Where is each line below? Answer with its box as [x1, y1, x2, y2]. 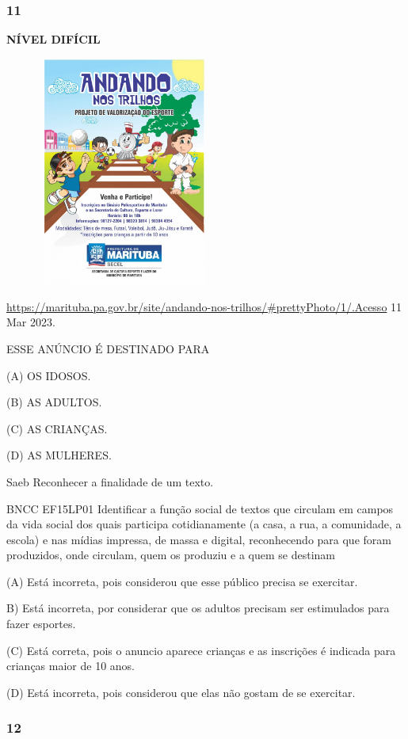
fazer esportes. [6, 615, 76, 632]
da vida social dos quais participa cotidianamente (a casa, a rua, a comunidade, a [6, 516, 402, 532]
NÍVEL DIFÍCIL [6, 31, 101, 48]
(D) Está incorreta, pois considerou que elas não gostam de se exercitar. [6, 684, 356, 700]
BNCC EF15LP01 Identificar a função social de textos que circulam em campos [6, 500, 394, 516]
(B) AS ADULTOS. [6, 394, 102, 410]
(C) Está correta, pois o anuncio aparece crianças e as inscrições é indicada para [6, 642, 396, 658]
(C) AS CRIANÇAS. [6, 420, 108, 436]
